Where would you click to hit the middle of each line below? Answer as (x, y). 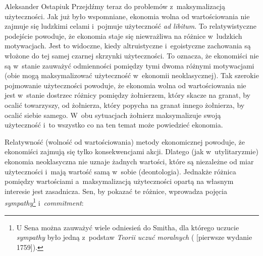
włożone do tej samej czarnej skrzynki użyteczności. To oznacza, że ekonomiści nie (132, 55)
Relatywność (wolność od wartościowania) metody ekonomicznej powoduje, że (125, 141)
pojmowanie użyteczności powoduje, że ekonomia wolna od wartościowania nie (125, 85)
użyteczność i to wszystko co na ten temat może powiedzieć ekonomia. (114, 125)
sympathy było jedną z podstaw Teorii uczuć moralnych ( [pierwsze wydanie (134, 237)
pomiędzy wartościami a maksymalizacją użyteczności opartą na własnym (119, 181)
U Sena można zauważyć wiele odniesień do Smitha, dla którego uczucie (128, 227)
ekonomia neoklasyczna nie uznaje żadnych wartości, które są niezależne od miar (129, 161)
